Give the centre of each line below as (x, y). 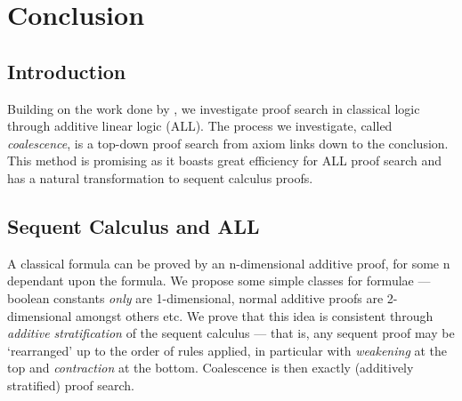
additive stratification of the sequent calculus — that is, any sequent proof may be (231, 333)
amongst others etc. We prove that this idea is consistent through (255, 315)
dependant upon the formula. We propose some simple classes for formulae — (219, 281)
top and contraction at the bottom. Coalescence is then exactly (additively (211, 368)
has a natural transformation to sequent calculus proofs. (160, 177)
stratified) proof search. (71, 385)
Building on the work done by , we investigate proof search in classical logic (214, 108)
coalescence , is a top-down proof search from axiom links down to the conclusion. (228, 143)
